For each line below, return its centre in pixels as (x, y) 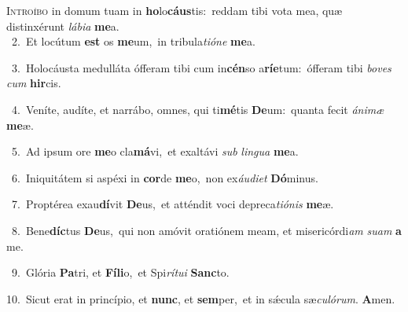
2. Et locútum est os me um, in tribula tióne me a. (133, 41)
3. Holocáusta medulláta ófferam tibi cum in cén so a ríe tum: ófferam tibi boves (201, 67)
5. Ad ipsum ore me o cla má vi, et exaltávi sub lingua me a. (155, 151)
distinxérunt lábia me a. (63, 26)
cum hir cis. (34, 83)
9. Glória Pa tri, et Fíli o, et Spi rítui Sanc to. (120, 272)
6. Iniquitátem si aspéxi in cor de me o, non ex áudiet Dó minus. (165, 177)
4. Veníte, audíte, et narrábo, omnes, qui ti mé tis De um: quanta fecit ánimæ (198, 109)
